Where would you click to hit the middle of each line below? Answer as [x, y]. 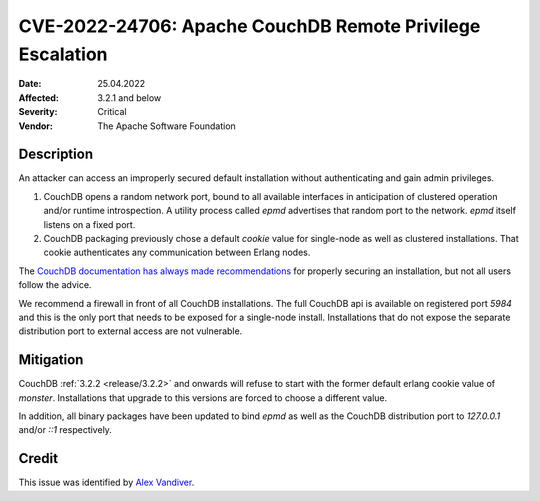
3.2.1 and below [129, 97]
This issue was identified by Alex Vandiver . [106, 482]
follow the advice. [55, 285]
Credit [38, 458]
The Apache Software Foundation [167, 126]
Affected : [39, 97]
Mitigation [51, 360]
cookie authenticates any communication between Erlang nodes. [177, 252]
